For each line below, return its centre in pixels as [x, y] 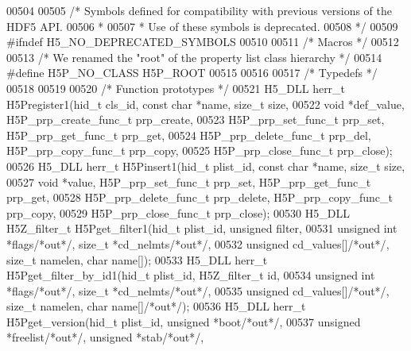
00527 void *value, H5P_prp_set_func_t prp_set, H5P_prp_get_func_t [189, 181]
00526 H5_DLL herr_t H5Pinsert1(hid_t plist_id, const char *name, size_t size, [206, 166]
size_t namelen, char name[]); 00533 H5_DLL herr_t [137, 259]
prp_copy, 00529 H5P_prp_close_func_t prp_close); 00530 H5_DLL [178, 212]
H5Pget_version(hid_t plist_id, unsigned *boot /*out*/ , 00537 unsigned [184, 321]
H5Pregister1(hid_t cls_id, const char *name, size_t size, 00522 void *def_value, [205, 104]
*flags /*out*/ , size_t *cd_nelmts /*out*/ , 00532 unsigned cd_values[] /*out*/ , [198, 243]
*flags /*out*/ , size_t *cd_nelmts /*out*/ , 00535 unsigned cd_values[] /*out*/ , [198, 290]
